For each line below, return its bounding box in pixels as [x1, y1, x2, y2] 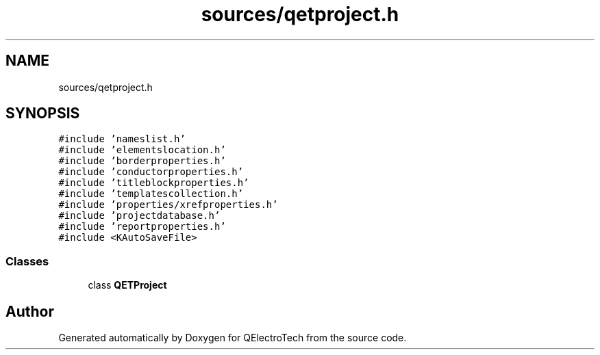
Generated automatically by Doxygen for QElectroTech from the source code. [58, 332, 407, 344]
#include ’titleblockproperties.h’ [58, 177, 249, 189]
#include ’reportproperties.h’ [58, 221, 226, 233]
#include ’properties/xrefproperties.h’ [58, 199, 278, 211]
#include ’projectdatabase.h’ [58, 210, 221, 222]
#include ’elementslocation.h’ [58, 144, 226, 156]
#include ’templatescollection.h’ [58, 188, 244, 200]
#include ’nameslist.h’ [58, 133, 186, 145]
